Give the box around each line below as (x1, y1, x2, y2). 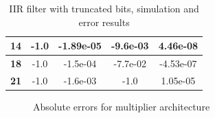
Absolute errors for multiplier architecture (33, 99, 210, 113)
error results (78, 14, 130, 29)
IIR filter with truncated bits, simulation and (9, 1, 199, 15)
